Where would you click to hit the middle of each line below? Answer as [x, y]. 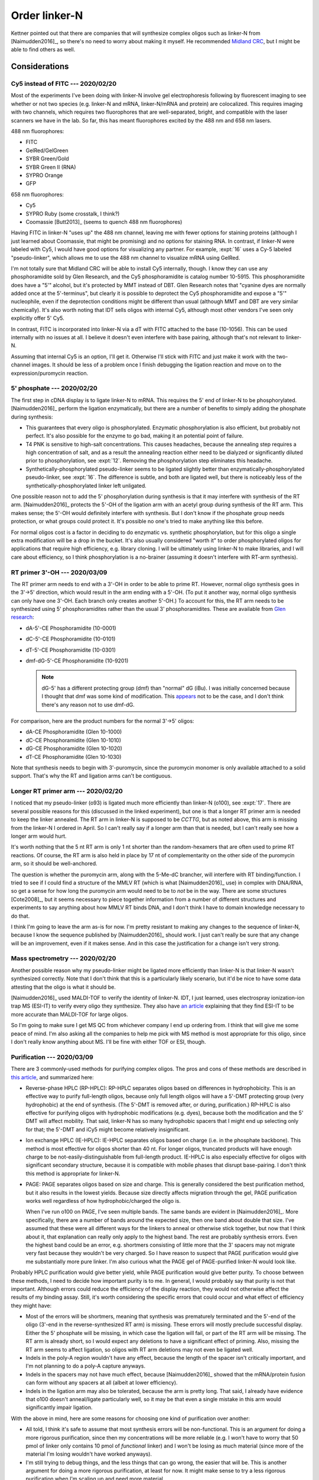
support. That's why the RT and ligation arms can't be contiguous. [92, 776]
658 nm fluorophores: [38, 194]
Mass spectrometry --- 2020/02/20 [64, 958]
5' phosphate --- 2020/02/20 [54, 388]
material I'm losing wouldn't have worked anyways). [89, 1454]
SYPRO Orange [44, 175]
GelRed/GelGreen [47, 150]
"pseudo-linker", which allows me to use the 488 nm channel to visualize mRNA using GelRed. [126, 258]
